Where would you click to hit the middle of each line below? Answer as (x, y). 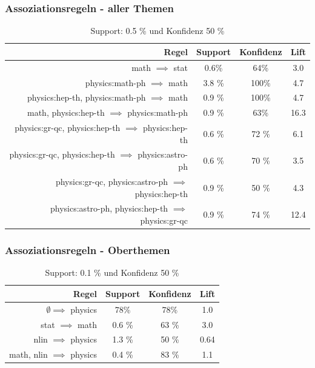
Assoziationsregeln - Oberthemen (88, 249)
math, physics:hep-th (66, 112)
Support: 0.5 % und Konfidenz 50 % (157, 31)
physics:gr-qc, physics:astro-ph (112, 181)
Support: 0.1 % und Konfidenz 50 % (112, 273)
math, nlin (28, 354)
